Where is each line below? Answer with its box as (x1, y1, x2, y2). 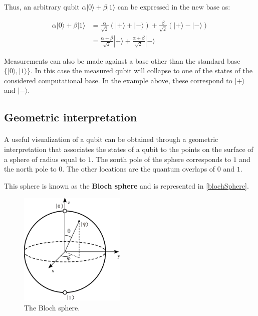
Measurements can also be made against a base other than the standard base (4, 55, 240, 66)
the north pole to (4, 164, 57, 174)
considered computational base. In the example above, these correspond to (4, 75, 232, 85)
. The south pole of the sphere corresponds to (91, 153, 231, 164)
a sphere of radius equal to (4, 153, 86, 164)
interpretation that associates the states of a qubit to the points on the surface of (4, 144, 253, 154)
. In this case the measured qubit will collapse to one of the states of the (30, 65, 252, 76)
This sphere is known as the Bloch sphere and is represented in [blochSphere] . (4, 180, 249, 191)
